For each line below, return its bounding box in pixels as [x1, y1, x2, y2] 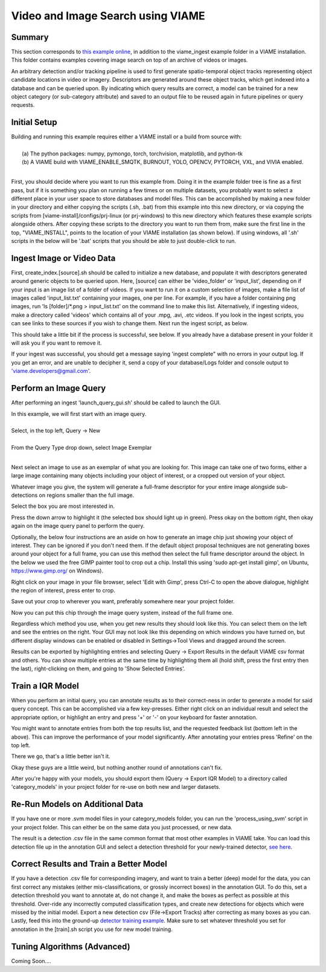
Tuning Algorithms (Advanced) [11, 941, 130, 951]
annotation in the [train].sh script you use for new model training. [11, 925, 173, 933]
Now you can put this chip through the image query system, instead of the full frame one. [11, 609, 234, 616]
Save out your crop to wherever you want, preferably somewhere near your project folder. [11, 598, 235, 605]
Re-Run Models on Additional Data [11, 799, 144, 809]
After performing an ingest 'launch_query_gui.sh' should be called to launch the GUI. [11, 399, 222, 406]
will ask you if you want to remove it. [11, 339, 102, 347]
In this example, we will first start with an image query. [11, 410, 147, 417]
